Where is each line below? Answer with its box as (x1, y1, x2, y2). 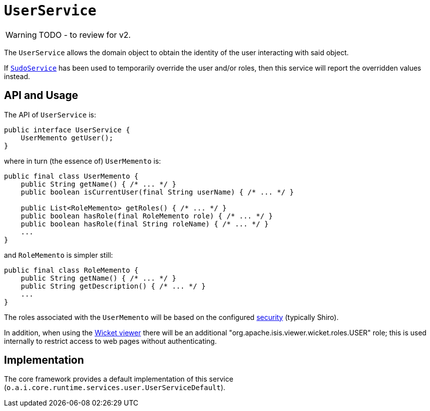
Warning (5, 29, 37, 40)
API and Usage (4, 89, 78, 102)
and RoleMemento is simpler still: (4, 250, 113, 259)
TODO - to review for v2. (38, 29, 131, 40)
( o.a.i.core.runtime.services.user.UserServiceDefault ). (4, 383, 226, 392)
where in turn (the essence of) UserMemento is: (4, 156, 161, 165)
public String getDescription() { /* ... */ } (20, 282, 206, 290)
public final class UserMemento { (4, 172, 139, 180)
